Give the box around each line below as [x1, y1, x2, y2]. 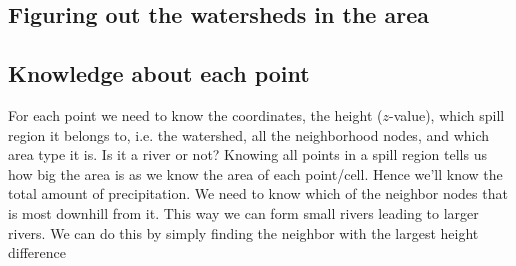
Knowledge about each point [8, 58, 310, 89]
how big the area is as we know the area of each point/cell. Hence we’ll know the [8, 163, 503, 184]
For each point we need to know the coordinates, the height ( [8, 104, 383, 125]
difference [8, 242, 66, 263]
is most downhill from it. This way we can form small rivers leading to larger [8, 202, 479, 223]
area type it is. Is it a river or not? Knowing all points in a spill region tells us [8, 144, 487, 165]
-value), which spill [388, 104, 505, 125]
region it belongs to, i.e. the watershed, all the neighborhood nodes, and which [8, 124, 490, 145]
